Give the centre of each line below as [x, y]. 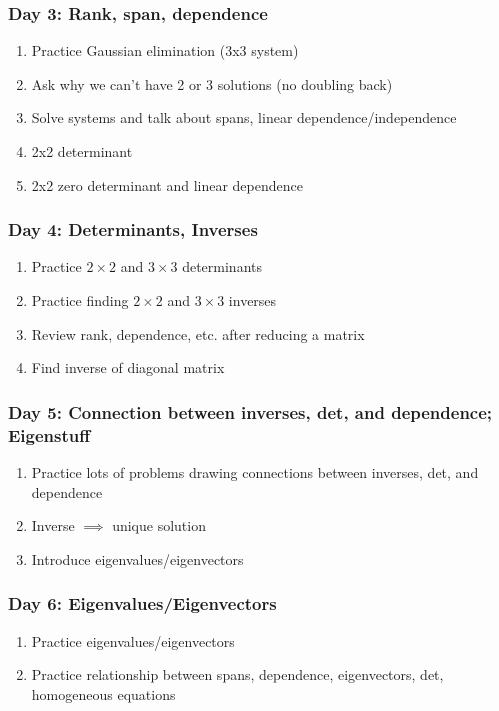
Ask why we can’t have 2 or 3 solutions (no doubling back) [212, 83]
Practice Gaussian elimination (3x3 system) [165, 50]
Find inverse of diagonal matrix [128, 367]
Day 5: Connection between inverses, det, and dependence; [250, 411]
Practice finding [80, 300]
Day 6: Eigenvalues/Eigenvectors [142, 603]
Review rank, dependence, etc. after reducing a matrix [198, 333]
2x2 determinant [82, 151]
